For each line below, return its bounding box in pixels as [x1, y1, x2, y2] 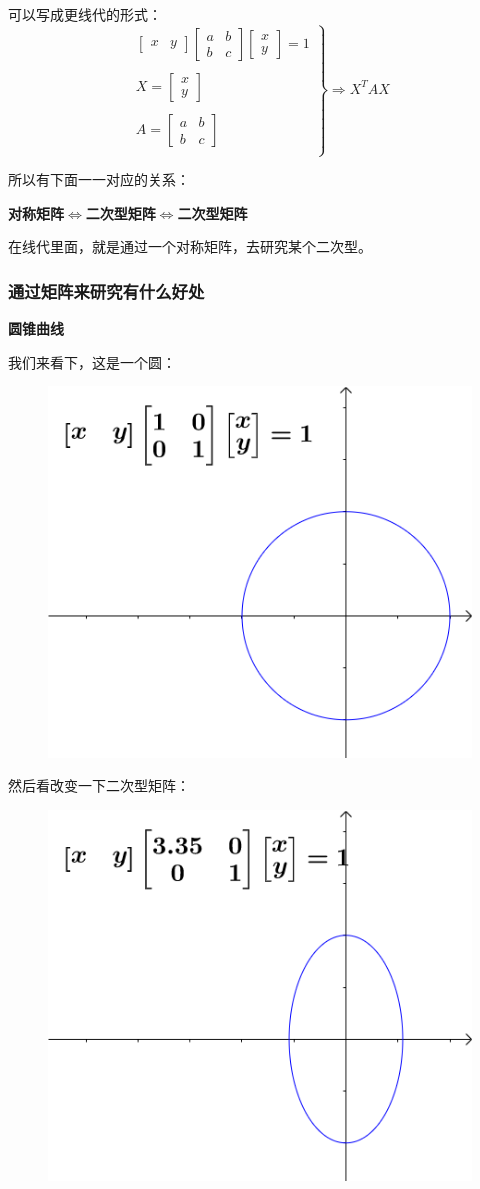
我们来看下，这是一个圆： [8, 351, 176, 372]
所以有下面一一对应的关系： [8, 169, 190, 190]
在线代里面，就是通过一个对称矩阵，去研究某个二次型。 [8, 236, 372, 257]
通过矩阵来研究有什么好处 [8, 278, 205, 303]
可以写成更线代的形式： [8, 4, 162, 24]
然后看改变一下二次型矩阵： [8, 775, 190, 796]
